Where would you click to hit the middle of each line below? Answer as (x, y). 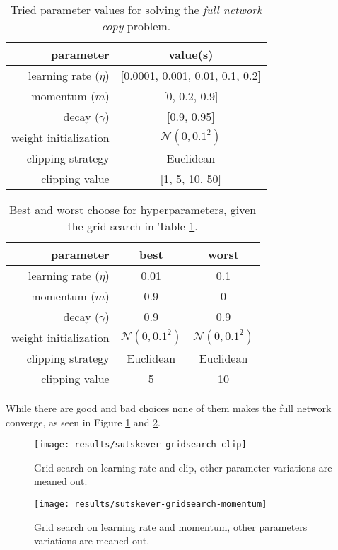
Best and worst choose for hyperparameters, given (133, 210)
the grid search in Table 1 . (133, 226)
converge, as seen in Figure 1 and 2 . (83, 422)
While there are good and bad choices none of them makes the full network (169, 408)
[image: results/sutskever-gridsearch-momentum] (151, 504)
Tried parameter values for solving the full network (136, 10)
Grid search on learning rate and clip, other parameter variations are (183, 467)
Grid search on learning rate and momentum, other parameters (171, 526)
